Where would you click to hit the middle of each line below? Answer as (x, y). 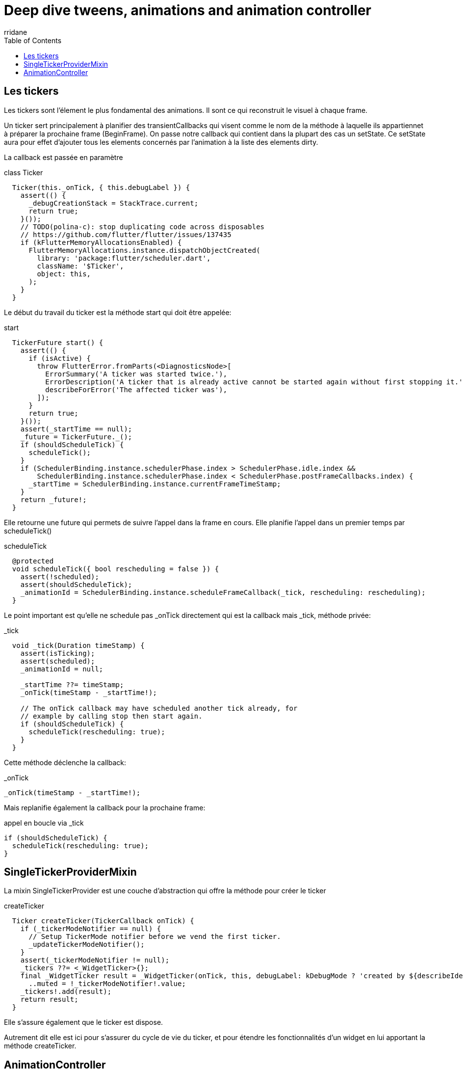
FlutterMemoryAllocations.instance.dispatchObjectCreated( (144, 250)
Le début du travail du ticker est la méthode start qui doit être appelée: (118, 312)
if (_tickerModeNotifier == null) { (91, 929)
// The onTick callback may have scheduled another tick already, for (159, 708)
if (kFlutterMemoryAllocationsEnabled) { (101, 242)
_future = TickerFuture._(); (76, 437)
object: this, (64, 274)
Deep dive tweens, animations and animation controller (188, 10)
